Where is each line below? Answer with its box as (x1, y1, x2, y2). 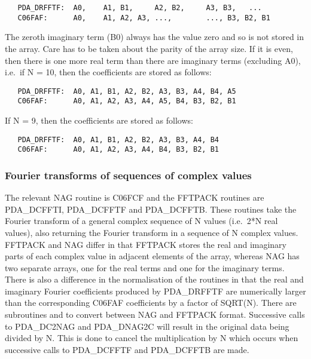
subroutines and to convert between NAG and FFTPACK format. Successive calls (5, 308, 305, 321)
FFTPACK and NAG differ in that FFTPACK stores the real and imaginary (5, 238, 286, 250)
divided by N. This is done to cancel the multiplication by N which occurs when (5, 332, 298, 344)
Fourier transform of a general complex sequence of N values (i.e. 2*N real (5, 214, 278, 227)
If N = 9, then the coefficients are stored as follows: (5, 114, 193, 126)
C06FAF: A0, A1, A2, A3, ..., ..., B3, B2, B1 (17, 13, 270, 22)
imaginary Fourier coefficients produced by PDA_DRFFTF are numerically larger (5, 284, 306, 297)
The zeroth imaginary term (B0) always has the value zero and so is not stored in (5, 30, 304, 43)
